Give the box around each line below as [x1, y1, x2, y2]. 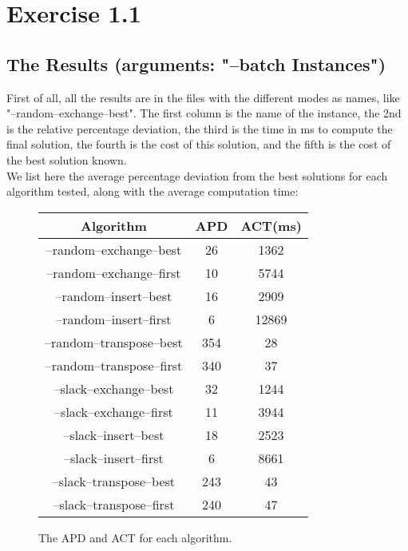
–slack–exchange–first [54, 402, 173, 421]
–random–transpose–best [45, 332, 183, 351]
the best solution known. [6, 151, 127, 168]
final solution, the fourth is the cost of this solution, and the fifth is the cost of [6, 136, 391, 153]
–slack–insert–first [64, 448, 164, 467]
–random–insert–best [55, 286, 172, 305]
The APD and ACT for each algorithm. [38, 529, 232, 545]
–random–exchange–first [46, 263, 181, 282]
